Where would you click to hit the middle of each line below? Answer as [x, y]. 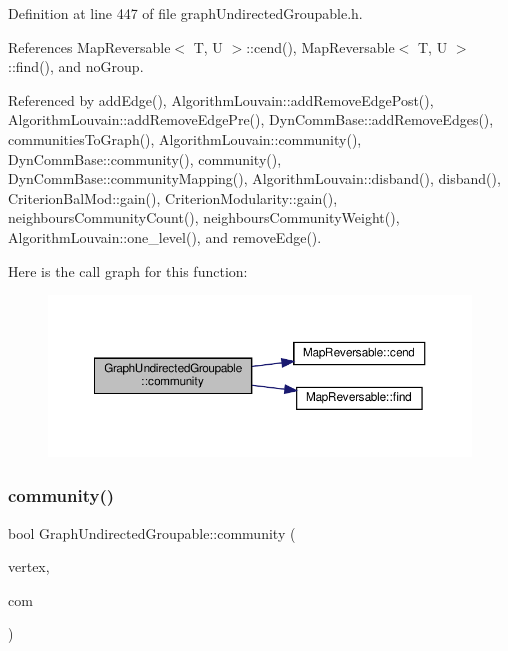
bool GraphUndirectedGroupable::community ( [152, 532]
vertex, [29, 566]
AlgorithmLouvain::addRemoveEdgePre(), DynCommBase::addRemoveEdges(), [251, 119]
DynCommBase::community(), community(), [145, 158]
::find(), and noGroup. [76, 66]
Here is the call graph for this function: [128, 270]
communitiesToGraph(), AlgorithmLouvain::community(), [185, 138]
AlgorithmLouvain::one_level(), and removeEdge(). [165, 236]
